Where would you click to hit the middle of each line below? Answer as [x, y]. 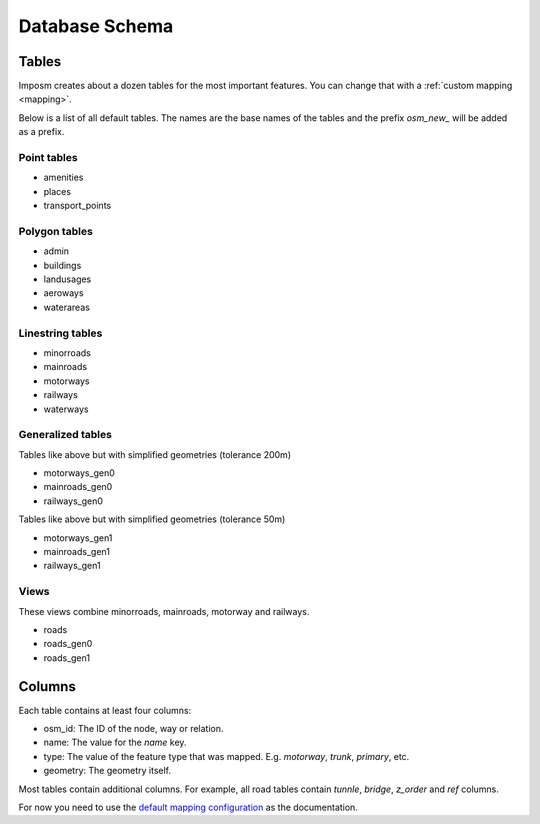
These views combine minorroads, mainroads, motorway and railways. [164, 611]
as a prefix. [41, 132]
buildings [62, 265]
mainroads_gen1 [76, 552]
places [57, 191]
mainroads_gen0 [78, 487]
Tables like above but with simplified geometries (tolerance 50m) [152, 519]
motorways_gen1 [78, 537]
